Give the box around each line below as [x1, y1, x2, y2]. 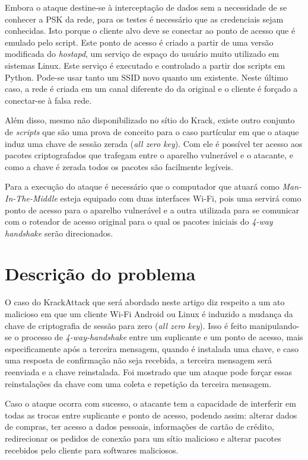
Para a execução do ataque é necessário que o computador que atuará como [5, 180, 280, 193]
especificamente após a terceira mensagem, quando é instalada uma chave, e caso [5, 342, 299, 354]
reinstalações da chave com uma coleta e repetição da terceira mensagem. [5, 377, 272, 389]
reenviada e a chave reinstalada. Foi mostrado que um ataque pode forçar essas [5, 365, 293, 378]
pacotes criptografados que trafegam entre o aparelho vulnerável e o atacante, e [5, 149, 294, 161]
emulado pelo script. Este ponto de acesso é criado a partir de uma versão [5, 36, 274, 48]
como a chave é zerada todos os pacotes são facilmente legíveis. [5, 160, 233, 172]
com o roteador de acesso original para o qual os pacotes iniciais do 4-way [5, 215, 273, 228]
